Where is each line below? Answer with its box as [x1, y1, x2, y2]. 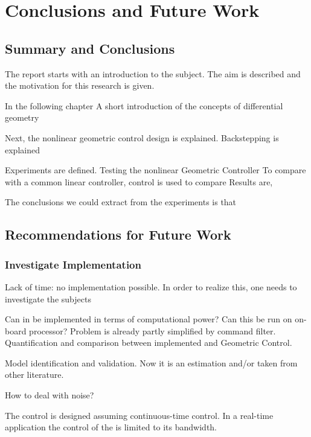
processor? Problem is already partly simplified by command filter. [29, 324, 276, 337]
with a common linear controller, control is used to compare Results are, [5, 175, 273, 188]
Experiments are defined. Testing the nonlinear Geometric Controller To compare [5, 164, 306, 176]
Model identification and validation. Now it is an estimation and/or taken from [5, 356, 298, 369]
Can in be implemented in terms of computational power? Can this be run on [5, 313, 292, 325]
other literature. [5, 368, 64, 381]
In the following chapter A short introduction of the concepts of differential [5, 99, 283, 112]
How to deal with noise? [5, 389, 94, 401]
